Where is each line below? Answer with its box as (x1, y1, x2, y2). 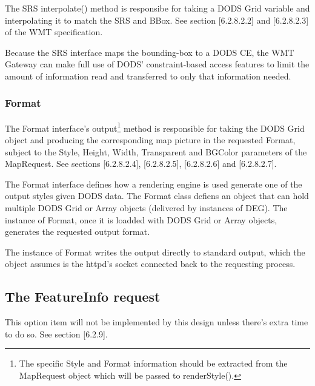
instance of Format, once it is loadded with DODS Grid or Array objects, (5, 213, 277, 226)
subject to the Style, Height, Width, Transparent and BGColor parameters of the (5, 145, 307, 158)
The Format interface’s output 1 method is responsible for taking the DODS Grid (5, 120, 305, 134)
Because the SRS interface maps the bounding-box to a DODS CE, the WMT (5, 46, 294, 58)
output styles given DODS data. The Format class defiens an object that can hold (5, 189, 309, 202)
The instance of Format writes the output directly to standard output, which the (5, 245, 305, 258)
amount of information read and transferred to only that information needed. (5, 69, 291, 82)
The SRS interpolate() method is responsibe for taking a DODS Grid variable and (5, 2, 310, 14)
